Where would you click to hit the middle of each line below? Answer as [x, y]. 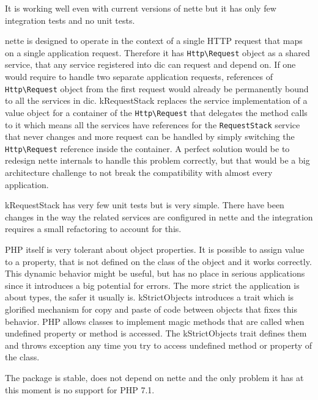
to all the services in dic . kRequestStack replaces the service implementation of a [156, 100]
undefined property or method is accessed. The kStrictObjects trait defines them [156, 333]
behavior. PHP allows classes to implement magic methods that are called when [155, 321]
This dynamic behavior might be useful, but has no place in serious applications [155, 273]
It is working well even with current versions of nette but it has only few [141, 8]
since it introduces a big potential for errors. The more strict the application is [152, 285]
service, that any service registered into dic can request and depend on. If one [150, 64]
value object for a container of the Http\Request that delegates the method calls [156, 112]
